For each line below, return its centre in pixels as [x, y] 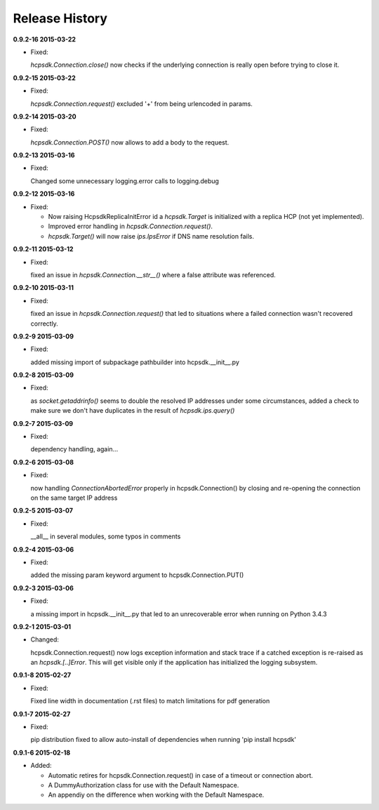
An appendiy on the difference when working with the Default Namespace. [156, 795]
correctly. [45, 324]
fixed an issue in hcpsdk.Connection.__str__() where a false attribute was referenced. [153, 274]
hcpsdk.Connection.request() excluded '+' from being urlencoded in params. [141, 104]
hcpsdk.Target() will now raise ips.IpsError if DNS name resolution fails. [151, 236]
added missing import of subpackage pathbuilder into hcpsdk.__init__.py [135, 362]
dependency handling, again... [74, 449]
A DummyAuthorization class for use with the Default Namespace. [144, 785]
